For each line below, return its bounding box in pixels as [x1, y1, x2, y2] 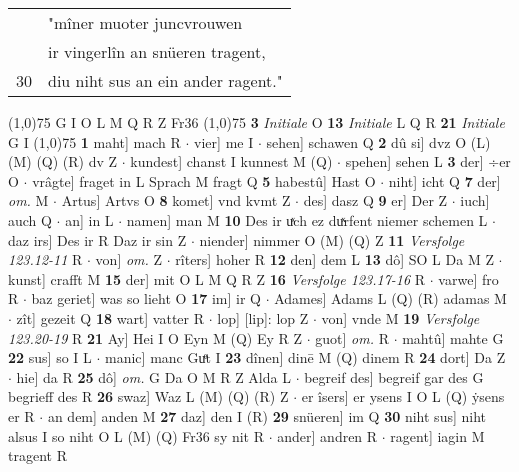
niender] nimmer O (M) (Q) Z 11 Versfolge [199, 229, 465, 250]
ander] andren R [277, 425, 378, 446]
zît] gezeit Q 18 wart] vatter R [16, 307, 205, 328]
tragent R [8, 445, 67, 466]
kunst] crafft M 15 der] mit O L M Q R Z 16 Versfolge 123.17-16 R [8, 268, 426, 289]
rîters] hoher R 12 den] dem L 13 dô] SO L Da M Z [175, 249, 494, 270]
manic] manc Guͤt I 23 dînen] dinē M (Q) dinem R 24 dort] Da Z [105, 347, 506, 368]
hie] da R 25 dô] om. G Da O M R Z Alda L [16, 366, 291, 387]
